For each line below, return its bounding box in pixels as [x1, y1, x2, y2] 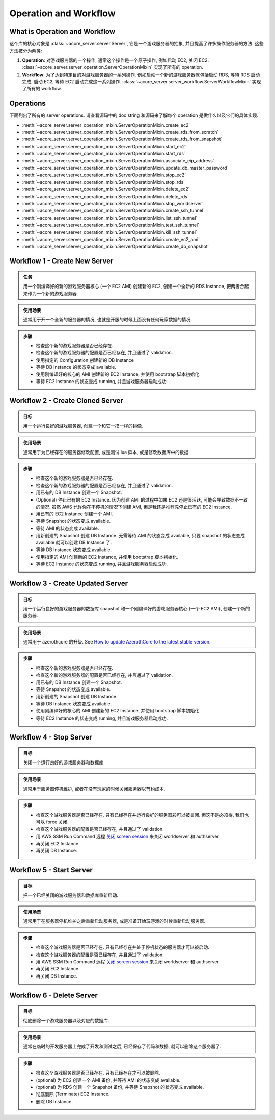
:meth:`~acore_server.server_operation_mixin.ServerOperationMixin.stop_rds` [22, 179, 185, 185]
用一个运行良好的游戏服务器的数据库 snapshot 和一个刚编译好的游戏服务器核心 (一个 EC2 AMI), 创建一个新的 [23, 605, 250, 611]
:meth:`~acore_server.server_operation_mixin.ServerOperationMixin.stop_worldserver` [22, 201, 204, 206]
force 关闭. [46, 819, 69, 825]
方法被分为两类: [9, 47, 43, 54]
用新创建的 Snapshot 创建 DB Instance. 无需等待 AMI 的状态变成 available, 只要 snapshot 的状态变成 [36, 532, 245, 538]
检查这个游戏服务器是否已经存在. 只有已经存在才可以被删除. [36, 1070, 160, 1076]
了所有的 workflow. [22, 86, 62, 92]
